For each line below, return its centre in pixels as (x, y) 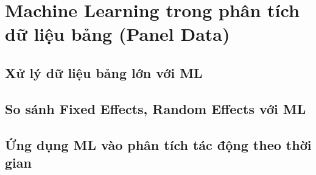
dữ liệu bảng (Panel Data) (118, 34)
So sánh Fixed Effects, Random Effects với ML (156, 108)
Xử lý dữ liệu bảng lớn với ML (104, 72)
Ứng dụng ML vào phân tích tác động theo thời (158, 144)
